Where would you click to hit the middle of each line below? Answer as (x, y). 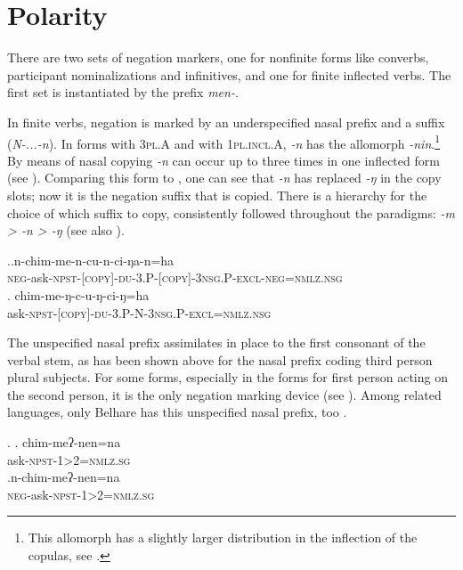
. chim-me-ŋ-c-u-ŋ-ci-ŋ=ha (78, 294)
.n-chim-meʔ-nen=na (64, 477)
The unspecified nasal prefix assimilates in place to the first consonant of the (216, 342)
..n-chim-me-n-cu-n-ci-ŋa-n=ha (91, 260)
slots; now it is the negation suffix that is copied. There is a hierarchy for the (217, 195)
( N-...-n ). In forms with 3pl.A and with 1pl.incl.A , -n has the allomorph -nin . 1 (224, 142)
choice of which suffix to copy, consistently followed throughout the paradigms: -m (231, 212)
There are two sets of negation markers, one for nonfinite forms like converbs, (218, 57)
